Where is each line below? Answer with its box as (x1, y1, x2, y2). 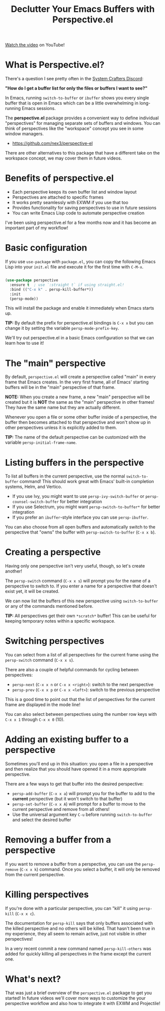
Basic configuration (5, 242, 88, 254)
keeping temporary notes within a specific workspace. (5, 618, 116, 624)
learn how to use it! (5, 340, 44, 346)
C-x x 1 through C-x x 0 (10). (5, 717, 65, 723)
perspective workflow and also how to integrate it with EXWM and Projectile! (5, 1000, 161, 1006)
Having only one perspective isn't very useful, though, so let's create (5, 563, 145, 569)
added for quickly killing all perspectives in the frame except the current (5, 951, 151, 957)
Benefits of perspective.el (5, 172, 114, 184)
